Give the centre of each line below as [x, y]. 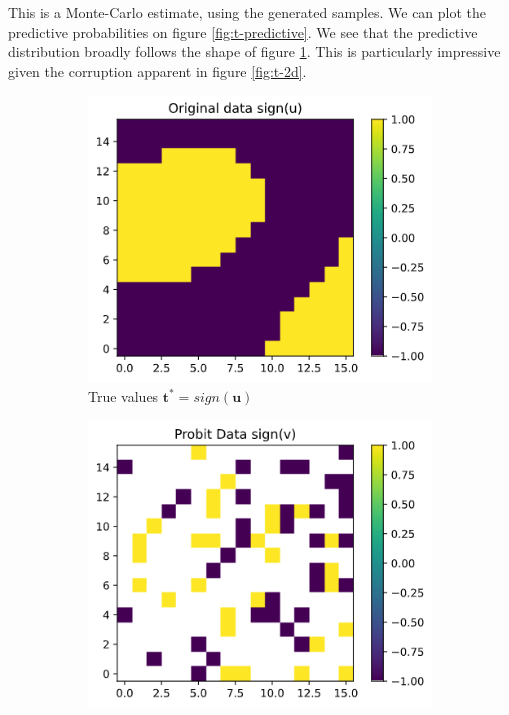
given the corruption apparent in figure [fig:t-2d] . [157, 70]
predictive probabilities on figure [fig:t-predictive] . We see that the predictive [243, 31]
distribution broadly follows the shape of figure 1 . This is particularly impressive [254, 51]
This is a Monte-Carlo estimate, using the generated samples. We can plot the [247, 12]
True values [123, 395]
